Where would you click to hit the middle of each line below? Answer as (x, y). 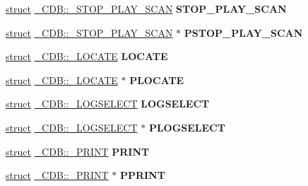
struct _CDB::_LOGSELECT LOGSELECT (108, 104)
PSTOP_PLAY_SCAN (243, 32)
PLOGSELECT (187, 127)
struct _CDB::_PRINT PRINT (78, 151)
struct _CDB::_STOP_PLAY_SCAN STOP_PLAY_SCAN (146, 8)
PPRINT (142, 175)
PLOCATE (157, 80)
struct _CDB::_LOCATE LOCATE (87, 56)
